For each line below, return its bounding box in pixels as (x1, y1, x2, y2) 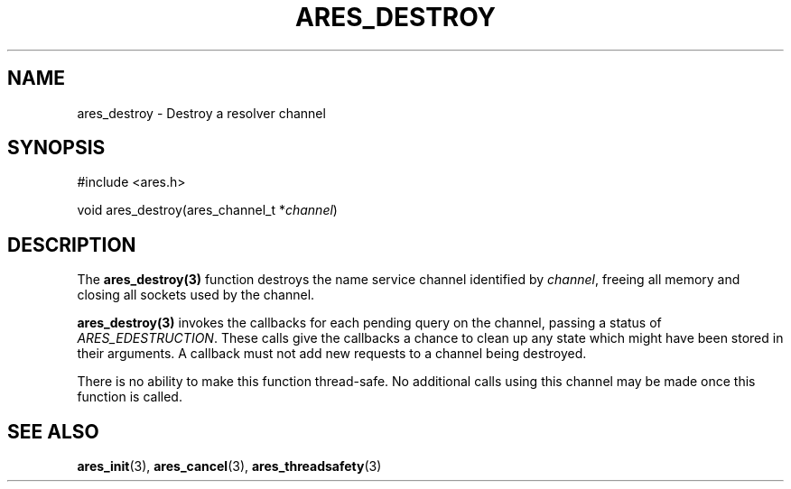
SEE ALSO (7, 420, 99, 443)
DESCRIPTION (7, 233, 136, 256)
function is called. (77, 389, 182, 405)
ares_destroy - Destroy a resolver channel (77, 105, 326, 121)
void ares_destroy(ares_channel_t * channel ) (77, 202, 338, 218)
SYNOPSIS (7, 136, 106, 160)
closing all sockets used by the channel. (77, 287, 315, 303)
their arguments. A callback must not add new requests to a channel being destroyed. (77, 346, 587, 362)
